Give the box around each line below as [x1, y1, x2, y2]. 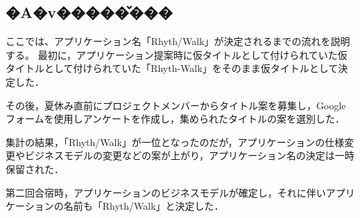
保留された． [6, 161, 64, 176]
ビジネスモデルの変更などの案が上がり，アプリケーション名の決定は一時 [24, 148, 354, 163]
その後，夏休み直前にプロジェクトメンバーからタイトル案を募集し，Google [6, 98, 346, 112]
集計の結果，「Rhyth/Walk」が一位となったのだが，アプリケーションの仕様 [6, 134, 345, 149]
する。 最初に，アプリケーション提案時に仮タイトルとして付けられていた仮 [6, 47, 348, 62]
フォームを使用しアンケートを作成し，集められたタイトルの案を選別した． [6, 111, 345, 126]
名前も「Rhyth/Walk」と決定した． [63, 199, 224, 213]
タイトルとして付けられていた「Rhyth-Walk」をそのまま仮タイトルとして [6, 61, 338, 75]
